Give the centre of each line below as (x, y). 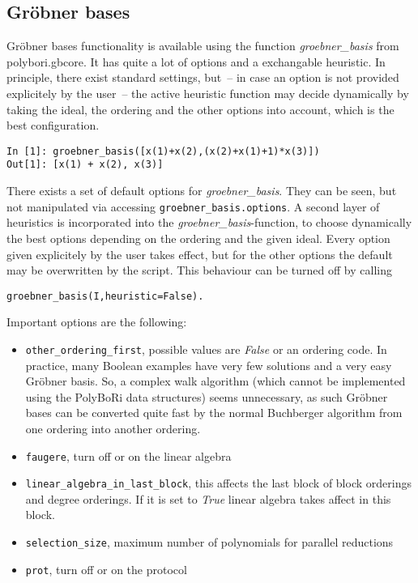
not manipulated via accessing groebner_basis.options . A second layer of (193, 206)
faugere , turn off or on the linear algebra (128, 455)
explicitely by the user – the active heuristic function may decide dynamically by (208, 93)
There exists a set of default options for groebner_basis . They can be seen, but (202, 191)
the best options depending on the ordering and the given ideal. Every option (198, 238)
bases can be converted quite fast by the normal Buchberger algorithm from (214, 413)
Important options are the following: (97, 322)
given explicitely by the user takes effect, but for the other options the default (200, 254)
